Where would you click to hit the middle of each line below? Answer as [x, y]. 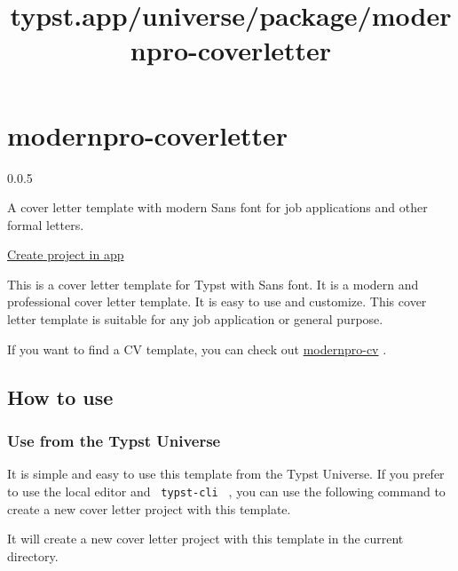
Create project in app [66, 254]
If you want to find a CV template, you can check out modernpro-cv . [197, 349]
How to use [60, 397]
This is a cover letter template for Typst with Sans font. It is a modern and [213, 284]
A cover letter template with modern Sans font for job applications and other [217, 207]
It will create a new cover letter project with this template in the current [205, 539]
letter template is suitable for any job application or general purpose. [195, 319]
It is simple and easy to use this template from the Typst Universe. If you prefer [226, 474]
